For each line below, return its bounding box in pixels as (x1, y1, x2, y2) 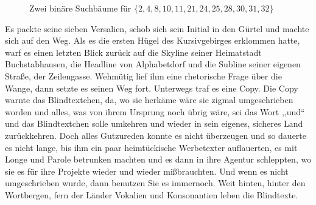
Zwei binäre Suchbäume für (29, 2, 132, 14)
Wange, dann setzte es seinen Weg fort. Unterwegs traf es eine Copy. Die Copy (5, 81, 298, 94)
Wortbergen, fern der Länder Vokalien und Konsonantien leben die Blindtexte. (5, 188, 298, 201)
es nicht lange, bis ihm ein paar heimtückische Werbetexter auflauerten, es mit (5, 141, 298, 153)
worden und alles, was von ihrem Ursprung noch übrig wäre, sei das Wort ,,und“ (5, 105, 305, 118)
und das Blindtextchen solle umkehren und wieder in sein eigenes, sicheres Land (5, 117, 303, 130)
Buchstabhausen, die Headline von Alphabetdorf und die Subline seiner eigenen (5, 58, 301, 70)
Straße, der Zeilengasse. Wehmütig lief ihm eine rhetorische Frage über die (5, 69, 282, 82)
